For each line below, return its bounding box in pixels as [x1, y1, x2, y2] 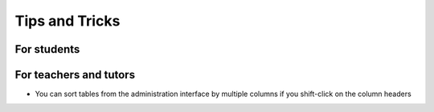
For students [14, 42, 80, 56]
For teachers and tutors [14, 68, 136, 82]
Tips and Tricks [14, 12, 121, 30]
